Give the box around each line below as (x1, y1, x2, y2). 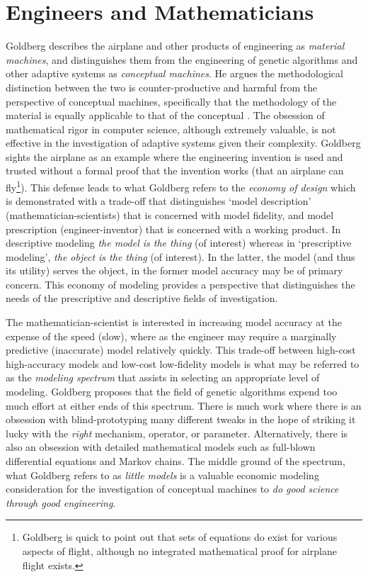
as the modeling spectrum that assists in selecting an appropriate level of (6, 370, 320, 385)
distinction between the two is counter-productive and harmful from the (6, 79, 318, 94)
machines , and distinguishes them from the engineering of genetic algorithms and (6, 52, 358, 67)
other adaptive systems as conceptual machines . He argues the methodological (6, 66, 343, 81)
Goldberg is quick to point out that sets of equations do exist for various (22, 530, 338, 544)
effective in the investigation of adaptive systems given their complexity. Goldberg (6, 135, 361, 150)
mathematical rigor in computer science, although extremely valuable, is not (6, 121, 336, 136)
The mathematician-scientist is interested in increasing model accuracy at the (6, 315, 342, 330)
